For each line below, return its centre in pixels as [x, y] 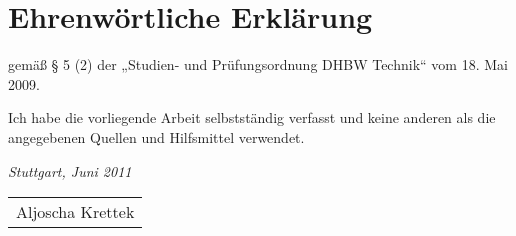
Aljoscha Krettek [75, 212]
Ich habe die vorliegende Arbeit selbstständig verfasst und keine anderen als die [252, 117]
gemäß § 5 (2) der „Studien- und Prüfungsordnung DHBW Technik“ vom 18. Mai [258, 64]
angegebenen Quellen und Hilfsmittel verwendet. [156, 136]
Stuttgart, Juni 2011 [70, 170]
